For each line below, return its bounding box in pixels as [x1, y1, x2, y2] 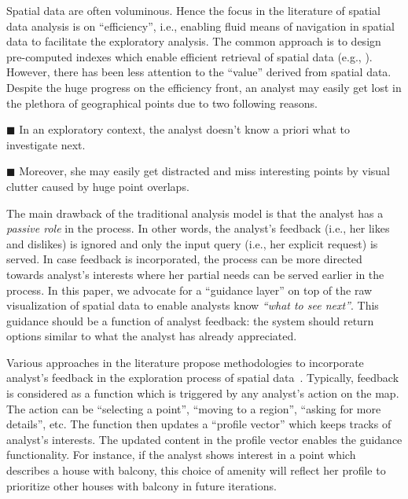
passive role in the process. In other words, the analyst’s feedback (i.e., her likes [6, 220, 390, 237]
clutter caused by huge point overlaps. [6, 178, 189, 194]
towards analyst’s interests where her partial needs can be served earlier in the [6, 266, 384, 282]
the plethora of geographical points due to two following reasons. [6, 94, 318, 111]
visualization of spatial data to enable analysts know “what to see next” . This [6, 297, 379, 314]
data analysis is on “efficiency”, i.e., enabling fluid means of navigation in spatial [6, 17, 395, 34]
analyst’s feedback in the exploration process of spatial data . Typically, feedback [6, 369, 399, 386]
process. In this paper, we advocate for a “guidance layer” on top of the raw [6, 281, 373, 298]
